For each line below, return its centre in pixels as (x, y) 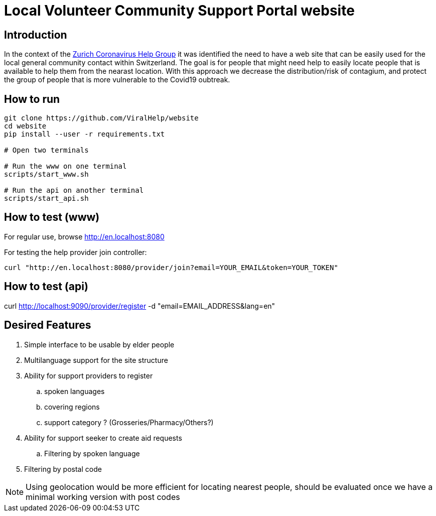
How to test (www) (52, 217)
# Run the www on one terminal (65, 166)
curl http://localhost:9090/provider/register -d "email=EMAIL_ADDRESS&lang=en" (140, 306)
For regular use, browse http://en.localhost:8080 (84, 236)
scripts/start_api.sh (46, 199)
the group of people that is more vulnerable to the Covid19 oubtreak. (117, 80)
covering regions (72, 407)
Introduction (36, 35)
